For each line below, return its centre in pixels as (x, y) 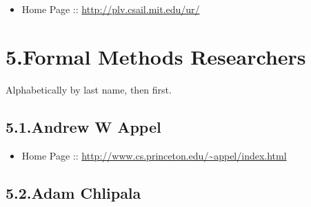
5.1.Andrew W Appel (83, 126)
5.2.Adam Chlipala (73, 192)
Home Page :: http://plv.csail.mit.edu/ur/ (111, 9)
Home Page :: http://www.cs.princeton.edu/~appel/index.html (154, 155)
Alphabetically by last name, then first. (89, 89)
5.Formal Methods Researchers (156, 56)
